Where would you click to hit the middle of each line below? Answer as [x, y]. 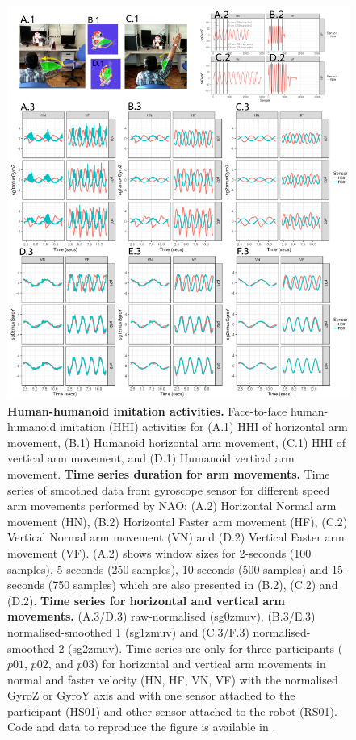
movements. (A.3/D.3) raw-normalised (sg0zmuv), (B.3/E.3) [161, 616]
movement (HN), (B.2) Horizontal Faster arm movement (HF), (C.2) [178, 521]
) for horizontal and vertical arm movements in [210, 664]
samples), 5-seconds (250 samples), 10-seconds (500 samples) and [168, 569]
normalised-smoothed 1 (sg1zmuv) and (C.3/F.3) [128, 631]
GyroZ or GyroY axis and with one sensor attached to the [151, 695]
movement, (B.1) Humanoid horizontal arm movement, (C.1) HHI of [177, 442]
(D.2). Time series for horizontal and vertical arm [147, 600]
